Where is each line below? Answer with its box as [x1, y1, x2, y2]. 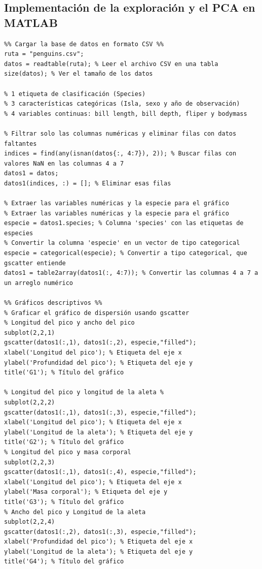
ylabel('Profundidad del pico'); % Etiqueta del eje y [4, 359, 193, 366]
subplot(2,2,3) [4, 458, 55, 466]
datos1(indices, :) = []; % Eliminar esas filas [4, 179, 171, 187]
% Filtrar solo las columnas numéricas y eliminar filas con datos [4, 130, 237, 137]
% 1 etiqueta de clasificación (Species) [4, 90, 146, 98]
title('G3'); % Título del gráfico [4, 498, 124, 505]
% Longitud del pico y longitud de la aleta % [4, 389, 164, 396]
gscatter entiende [4, 259, 66, 267]
